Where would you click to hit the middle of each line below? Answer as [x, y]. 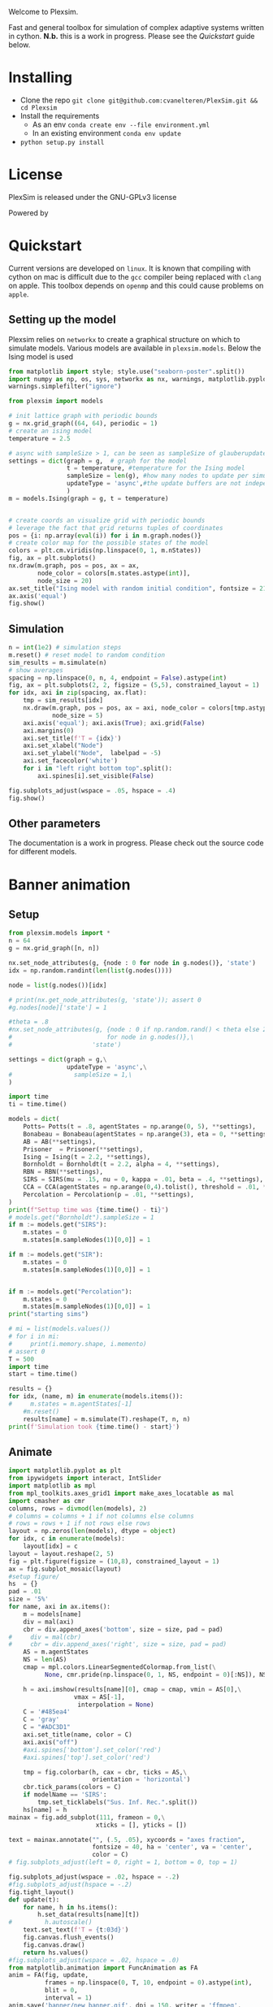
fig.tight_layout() [41, 1892]
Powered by [28, 213]
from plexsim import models [56, 402]
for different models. [43, 852]
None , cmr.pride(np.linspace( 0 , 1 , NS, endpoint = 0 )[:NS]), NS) [157, 1675]
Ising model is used [41, 356]
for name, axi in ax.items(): [60, 1607]
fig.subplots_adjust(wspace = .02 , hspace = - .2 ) [94, 1877]
